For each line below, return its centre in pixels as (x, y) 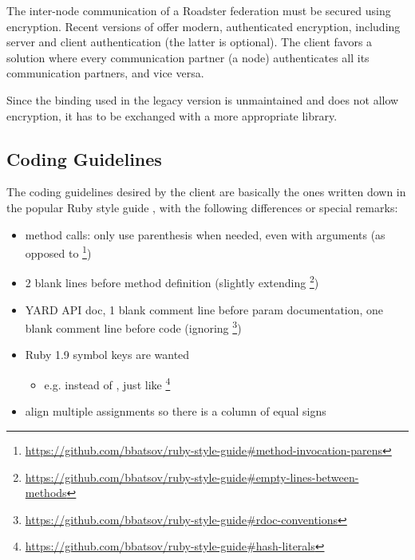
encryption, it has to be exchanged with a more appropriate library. (172, 115)
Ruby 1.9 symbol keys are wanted (107, 355)
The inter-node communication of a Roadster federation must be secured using (199, 10)
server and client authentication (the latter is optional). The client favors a (190, 42)
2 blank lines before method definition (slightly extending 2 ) (172, 282)
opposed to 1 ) (58, 252)
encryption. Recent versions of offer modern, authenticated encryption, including (204, 26)
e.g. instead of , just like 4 (107, 383)
